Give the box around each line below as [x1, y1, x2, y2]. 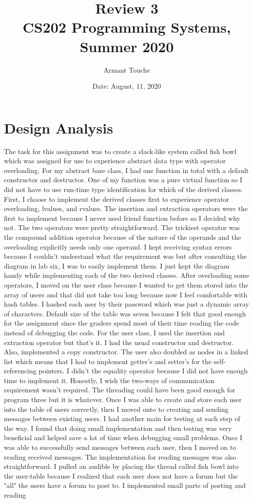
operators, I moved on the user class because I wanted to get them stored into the [4, 279, 249, 290]
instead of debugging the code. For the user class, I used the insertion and [4, 327, 225, 337]
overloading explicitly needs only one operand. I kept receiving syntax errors [4, 241, 232, 251]
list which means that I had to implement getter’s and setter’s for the [4, 356, 212, 366]
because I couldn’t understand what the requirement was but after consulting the [4, 251, 247, 261]
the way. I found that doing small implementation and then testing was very [4, 423, 232, 433]
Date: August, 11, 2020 [92, 81, 161, 91]
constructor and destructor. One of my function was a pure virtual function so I [4, 174, 243, 185]
